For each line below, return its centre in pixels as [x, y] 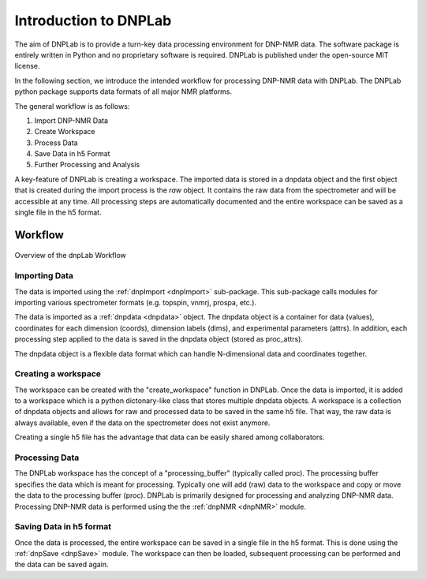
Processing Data [47, 458]
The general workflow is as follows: [72, 106]
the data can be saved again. [62, 565]
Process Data [56, 143]
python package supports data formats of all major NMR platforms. [123, 92]
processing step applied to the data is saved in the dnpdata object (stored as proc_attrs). [159, 339]
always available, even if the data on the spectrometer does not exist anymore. [142, 423]
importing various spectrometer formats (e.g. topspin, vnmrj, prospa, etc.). [135, 302]
